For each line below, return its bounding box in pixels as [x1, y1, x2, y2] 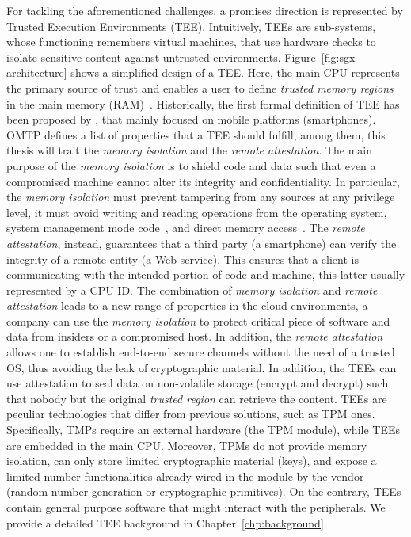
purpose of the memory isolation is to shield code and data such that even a [6, 157, 376, 173]
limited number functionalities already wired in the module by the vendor [6, 467, 364, 484]
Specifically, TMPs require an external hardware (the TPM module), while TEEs [6, 421, 400, 438]
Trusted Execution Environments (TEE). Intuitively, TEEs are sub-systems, [6, 17, 376, 34]
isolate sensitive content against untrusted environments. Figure [6, 48, 316, 65]
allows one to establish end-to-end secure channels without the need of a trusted [6, 344, 395, 360]
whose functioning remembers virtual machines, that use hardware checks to [6, 33, 376, 50]
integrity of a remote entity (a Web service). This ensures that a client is [6, 250, 359, 267]
